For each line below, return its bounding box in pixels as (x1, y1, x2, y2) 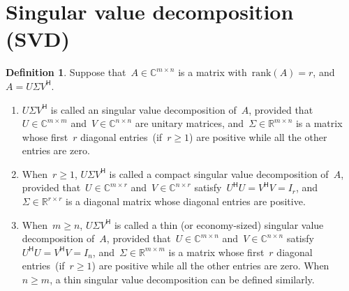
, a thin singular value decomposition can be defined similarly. (50, 272, 315, 287)
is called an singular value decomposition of (50, 102, 237, 117)
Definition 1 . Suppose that (6, 65, 126, 80)
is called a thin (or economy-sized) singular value (114, 217, 324, 232)
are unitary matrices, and (135, 116, 244, 130)
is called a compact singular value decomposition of (109, 166, 329, 181)
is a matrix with (178, 65, 247, 80)
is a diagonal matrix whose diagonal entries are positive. (65, 194, 306, 209)
